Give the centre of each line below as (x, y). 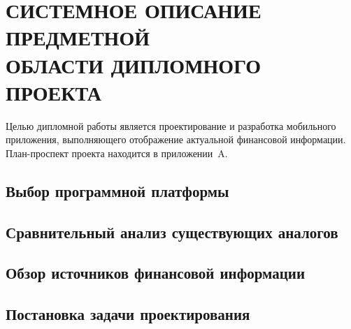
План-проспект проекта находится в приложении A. (117, 153)
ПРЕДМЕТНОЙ (78, 37)
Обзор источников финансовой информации (156, 273)
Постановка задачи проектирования (128, 314)
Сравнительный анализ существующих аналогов (172, 232)
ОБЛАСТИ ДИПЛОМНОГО (134, 65)
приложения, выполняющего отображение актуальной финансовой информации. (176, 139)
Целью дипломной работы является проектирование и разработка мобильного (171, 125)
